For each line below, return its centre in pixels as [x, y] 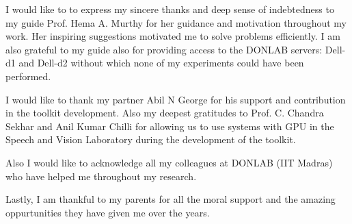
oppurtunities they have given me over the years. [108, 212]
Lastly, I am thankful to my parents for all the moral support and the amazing [171, 199]
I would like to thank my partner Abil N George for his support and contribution [176, 99]
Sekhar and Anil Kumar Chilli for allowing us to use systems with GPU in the [170, 126]
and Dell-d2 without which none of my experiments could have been [161, 63]
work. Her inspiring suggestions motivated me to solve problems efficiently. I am [173, 36]
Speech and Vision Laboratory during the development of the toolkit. [151, 139]
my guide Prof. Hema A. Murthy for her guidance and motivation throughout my [176, 22]
